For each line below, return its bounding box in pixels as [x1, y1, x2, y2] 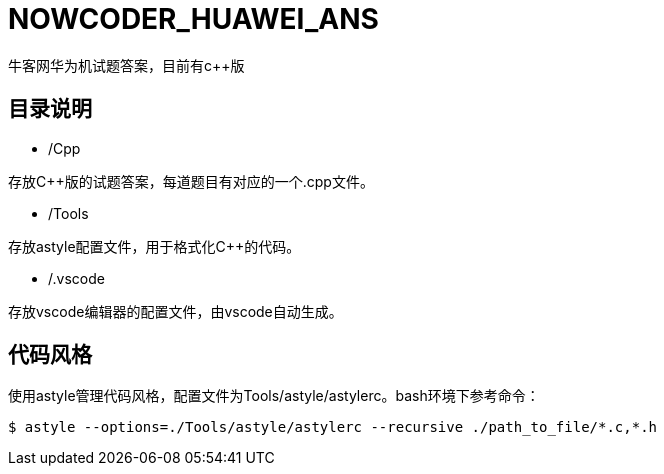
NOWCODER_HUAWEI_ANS [8, 2, 379, 36]
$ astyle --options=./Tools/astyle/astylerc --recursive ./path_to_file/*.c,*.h [8, 419, 658, 436]
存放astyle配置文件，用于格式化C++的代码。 [8, 237, 301, 255]
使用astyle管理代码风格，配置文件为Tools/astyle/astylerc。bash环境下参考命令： [8, 387, 540, 405]
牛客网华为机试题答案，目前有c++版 [8, 56, 245, 74]
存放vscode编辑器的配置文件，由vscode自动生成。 [8, 302, 343, 320]
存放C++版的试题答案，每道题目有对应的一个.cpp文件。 [8, 172, 374, 190]
